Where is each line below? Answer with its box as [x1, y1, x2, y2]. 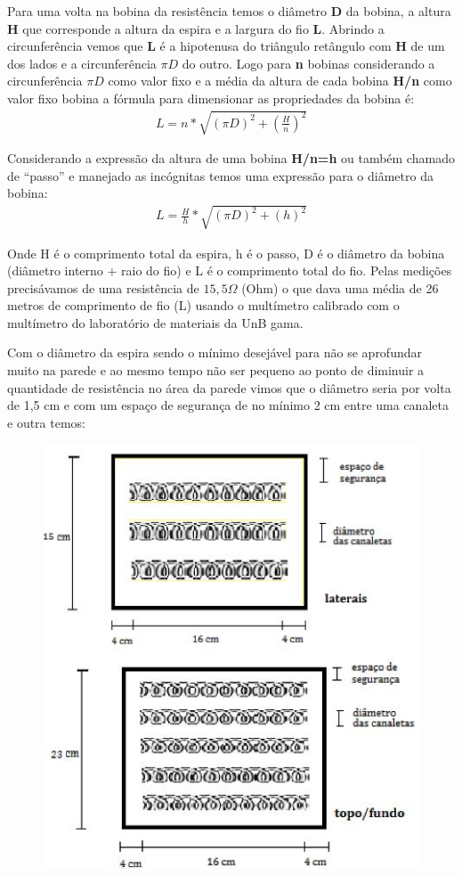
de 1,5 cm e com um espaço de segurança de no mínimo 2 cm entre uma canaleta [7, 396, 449, 414]
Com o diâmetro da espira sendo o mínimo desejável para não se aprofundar [7, 343, 422, 362]
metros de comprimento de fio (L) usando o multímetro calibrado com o [7, 296, 400, 315]
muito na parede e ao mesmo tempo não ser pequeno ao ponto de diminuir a [7, 361, 425, 380]
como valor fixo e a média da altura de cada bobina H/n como [108, 71, 452, 90]
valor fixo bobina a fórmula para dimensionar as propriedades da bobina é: [7, 88, 415, 107]
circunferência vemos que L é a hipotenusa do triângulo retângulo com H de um [7, 37, 445, 55]
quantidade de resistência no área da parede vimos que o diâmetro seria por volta [7, 378, 451, 397]
